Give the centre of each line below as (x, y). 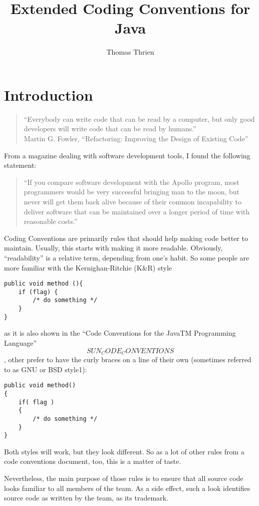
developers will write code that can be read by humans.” (110, 129)
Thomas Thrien (130, 52)
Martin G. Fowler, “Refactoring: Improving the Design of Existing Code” (136, 139)
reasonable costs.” (51, 221)
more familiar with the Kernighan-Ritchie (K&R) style (88, 267)
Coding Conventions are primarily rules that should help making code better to (126, 238)
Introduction (49, 94)
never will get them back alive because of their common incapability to (133, 201)
